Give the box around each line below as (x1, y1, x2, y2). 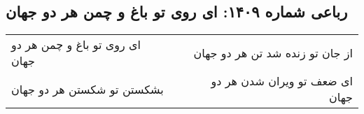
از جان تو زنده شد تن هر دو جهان (193, 44, 353, 61)
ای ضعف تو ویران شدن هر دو (211, 73, 353, 90)
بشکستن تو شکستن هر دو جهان (11, 80, 164, 97)
